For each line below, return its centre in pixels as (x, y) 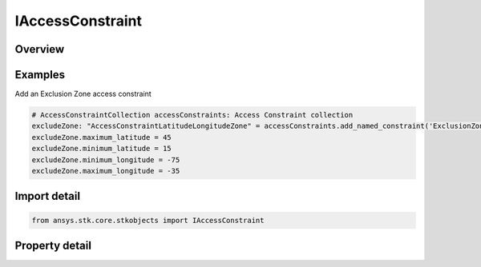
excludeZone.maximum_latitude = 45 (101, 137)
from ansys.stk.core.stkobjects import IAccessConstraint (148, 220)
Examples (40, 75)
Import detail (47, 196)
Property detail (53, 246)
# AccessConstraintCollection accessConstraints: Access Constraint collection (192, 115)
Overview (40, 49)
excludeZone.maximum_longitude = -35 (106, 171)
